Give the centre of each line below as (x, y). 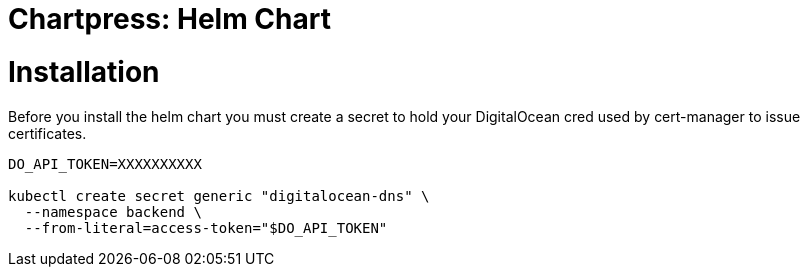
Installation (84, 71)
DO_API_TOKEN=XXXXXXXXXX (105, 163)
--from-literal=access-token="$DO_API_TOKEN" (206, 227)
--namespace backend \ (113, 211)
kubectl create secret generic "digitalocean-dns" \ (219, 195)
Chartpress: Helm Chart (169, 19)
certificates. (47, 133)
